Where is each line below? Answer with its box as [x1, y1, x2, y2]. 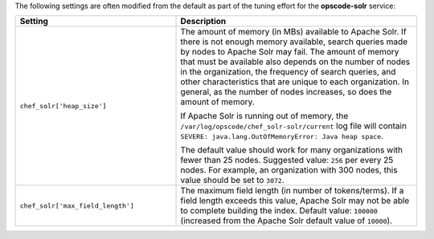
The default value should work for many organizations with [180, 144, 403, 156]
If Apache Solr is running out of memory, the [180, 111, 349, 122]
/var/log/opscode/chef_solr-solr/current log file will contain [180, 120, 407, 132]
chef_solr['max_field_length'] [19, 201, 134, 210]
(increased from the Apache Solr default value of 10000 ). [180, 215, 393, 226]
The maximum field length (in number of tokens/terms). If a [180, 185, 404, 196]
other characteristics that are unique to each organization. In [180, 76, 410, 87]
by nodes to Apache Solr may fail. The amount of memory [180, 47, 399, 58]
